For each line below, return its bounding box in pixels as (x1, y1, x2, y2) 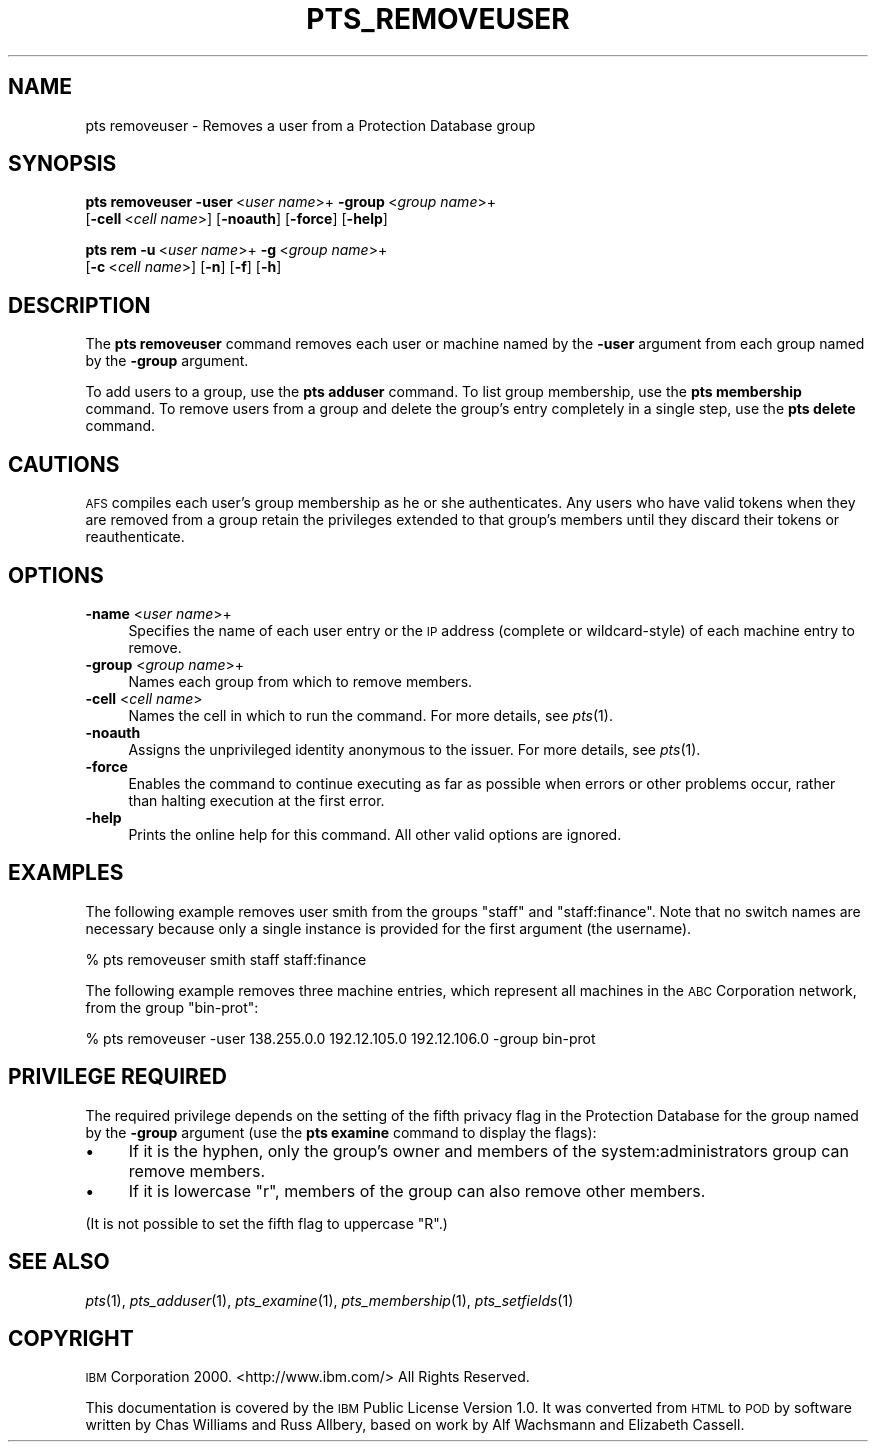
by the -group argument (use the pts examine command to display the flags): (85, 1123, 597, 1141)
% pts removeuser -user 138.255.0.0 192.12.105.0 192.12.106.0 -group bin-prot (85, 1029, 596, 1047)
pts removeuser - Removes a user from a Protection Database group (85, 116, 536, 134)
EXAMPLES (8, 860, 124, 886)
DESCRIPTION (8, 292, 151, 318)
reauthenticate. (85, 528, 185, 546)
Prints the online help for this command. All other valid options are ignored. (128, 825, 622, 843)
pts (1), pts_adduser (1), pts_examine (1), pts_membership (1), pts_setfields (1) (85, 1291, 574, 1309)
